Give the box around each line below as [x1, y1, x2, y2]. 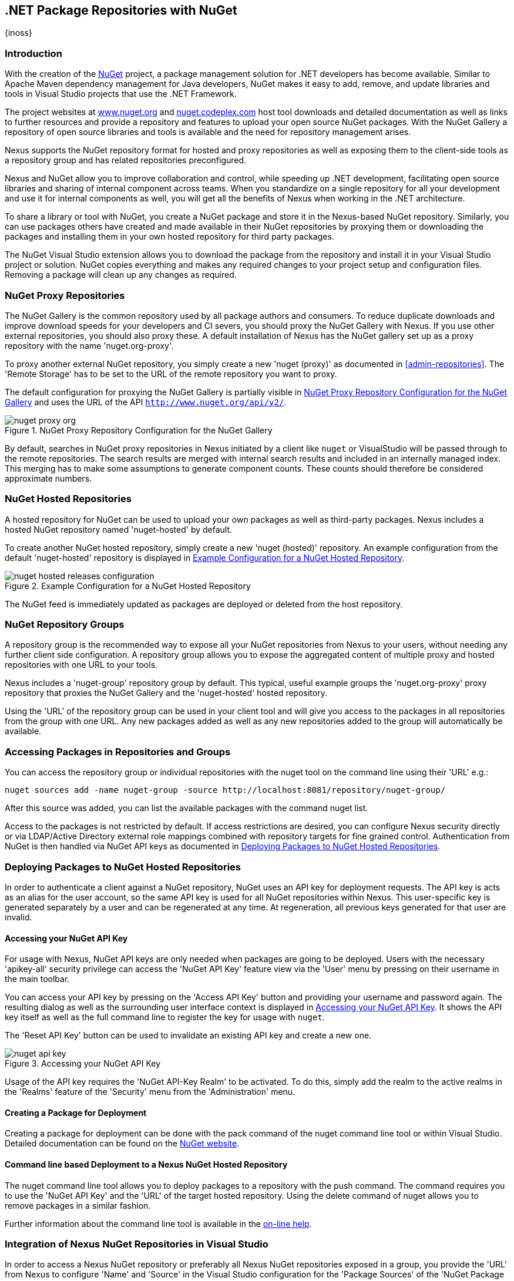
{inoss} [5, 28, 32, 38]
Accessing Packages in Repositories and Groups [5, 745, 231, 758]
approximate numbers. [5, 473, 92, 483]
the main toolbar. [5, 974, 70, 984]
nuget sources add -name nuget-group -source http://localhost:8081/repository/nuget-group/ [5, 785, 446, 795]
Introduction [5, 47, 62, 59]
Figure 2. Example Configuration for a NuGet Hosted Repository [5, 580, 251, 591]
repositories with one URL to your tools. [5, 660, 158, 670]
